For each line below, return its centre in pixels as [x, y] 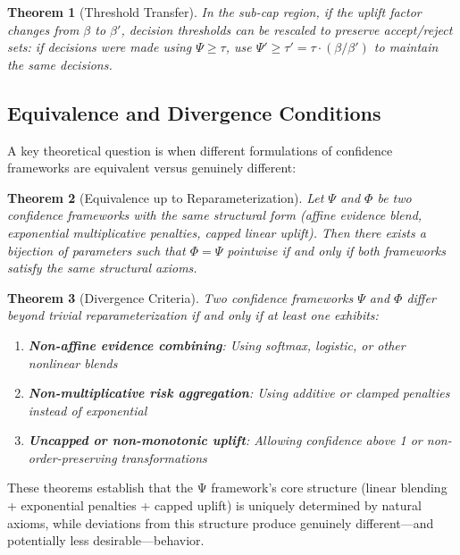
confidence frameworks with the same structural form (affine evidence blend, [215, 215]
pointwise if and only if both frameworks [337, 250]
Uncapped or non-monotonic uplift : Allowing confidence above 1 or [225, 440]
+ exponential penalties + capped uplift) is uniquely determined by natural [214, 505]
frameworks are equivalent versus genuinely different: [152, 168]
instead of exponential [88, 410]
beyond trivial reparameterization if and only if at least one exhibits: [193, 315]
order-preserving [72, 457]
